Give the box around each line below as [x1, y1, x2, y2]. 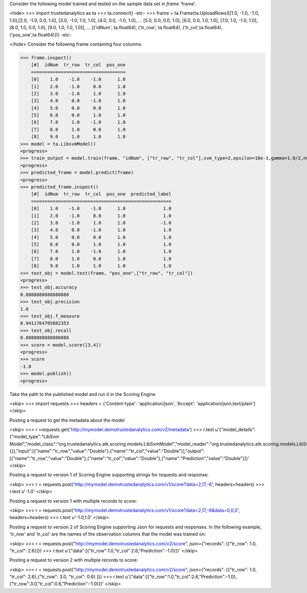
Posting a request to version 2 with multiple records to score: [9, 557, 138, 563]
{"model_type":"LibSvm [9, 433, 59, 440]
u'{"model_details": [215, 426, 256, 433]
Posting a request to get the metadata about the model [9, 417, 125, 423]
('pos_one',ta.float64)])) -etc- [9, 31, 72, 38]
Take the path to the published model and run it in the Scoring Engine [9, 391, 156, 397]
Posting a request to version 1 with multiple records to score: [9, 498, 138, 504]
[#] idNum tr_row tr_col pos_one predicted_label [31, 191, 171, 197]
